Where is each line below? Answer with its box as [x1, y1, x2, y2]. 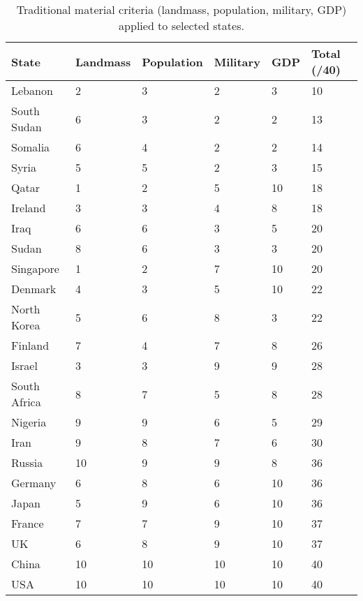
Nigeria [11, 414, 47, 430]
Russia [11, 454, 43, 470]
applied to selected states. [119, 17, 244, 34]
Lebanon [11, 82, 53, 98]
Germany [11, 475, 57, 491]
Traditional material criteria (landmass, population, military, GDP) [16, 1, 347, 17]
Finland [11, 337, 50, 353]
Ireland [11, 200, 46, 216]
